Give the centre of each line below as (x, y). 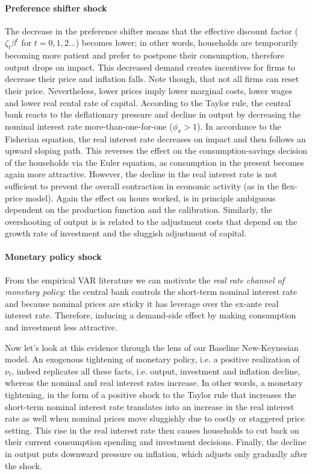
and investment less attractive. (61, 327)
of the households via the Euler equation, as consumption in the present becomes (154, 162)
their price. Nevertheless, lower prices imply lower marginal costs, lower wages (149, 90)
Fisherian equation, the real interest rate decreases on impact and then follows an (155, 138)
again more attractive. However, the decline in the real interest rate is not (141, 174)
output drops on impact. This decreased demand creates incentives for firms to (150, 67)
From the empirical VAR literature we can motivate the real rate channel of (145, 280)
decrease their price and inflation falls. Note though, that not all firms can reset (152, 79)
